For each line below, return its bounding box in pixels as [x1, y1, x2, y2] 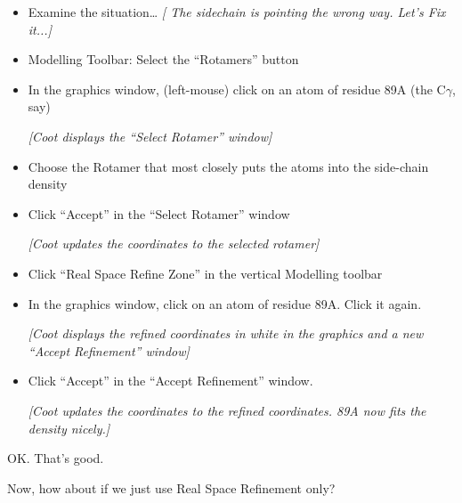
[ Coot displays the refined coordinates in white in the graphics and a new [28, 324, 424, 343]
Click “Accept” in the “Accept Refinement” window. [28, 371, 313, 390]
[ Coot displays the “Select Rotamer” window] [28, 126, 272, 145]
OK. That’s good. [7, 449, 104, 467]
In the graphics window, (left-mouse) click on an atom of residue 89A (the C [28, 79, 446, 98]
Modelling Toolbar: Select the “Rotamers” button [28, 50, 299, 69]
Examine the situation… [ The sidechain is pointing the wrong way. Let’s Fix [28, 3, 446, 20]
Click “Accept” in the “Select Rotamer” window [28, 204, 290, 223]
